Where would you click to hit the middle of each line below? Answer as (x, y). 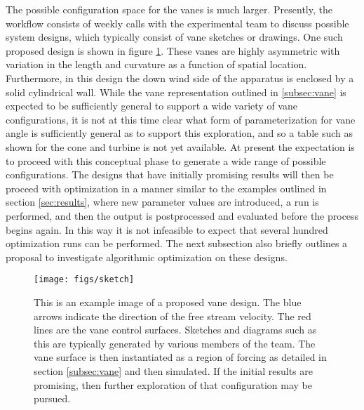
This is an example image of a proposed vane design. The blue (168, 302)
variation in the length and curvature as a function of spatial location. (156, 64)
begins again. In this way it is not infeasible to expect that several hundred (167, 229)
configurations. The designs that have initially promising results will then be (170, 174)
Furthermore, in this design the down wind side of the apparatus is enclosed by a (180, 78)
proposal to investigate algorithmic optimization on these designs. (147, 257)
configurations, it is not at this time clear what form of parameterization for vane (181, 119)
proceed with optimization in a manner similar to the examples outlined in (166, 188)
